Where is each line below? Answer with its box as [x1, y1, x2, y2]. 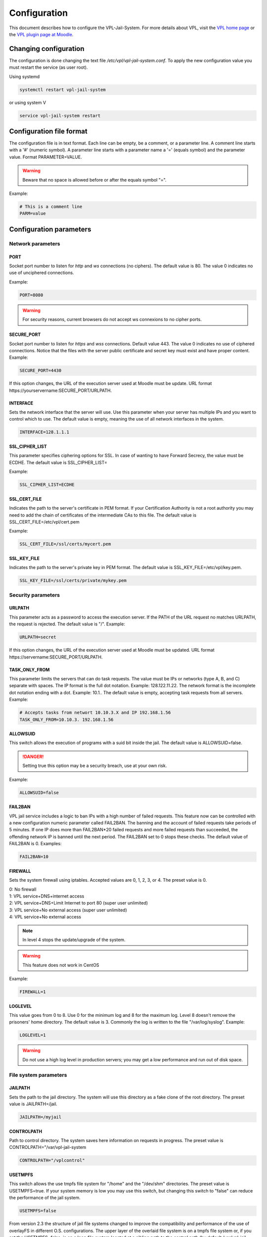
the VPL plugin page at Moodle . [9, 31, 74, 37]
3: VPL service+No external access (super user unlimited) [9, 907, 127, 913]
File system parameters [9, 1071, 67, 1078]
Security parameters [9, 591, 60, 598]
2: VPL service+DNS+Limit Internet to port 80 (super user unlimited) [9, 900, 148, 906]
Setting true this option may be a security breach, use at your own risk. [22, 762, 167, 769]
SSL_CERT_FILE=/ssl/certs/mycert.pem [19, 541, 111, 547]
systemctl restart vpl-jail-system [19, 87, 106, 93]
